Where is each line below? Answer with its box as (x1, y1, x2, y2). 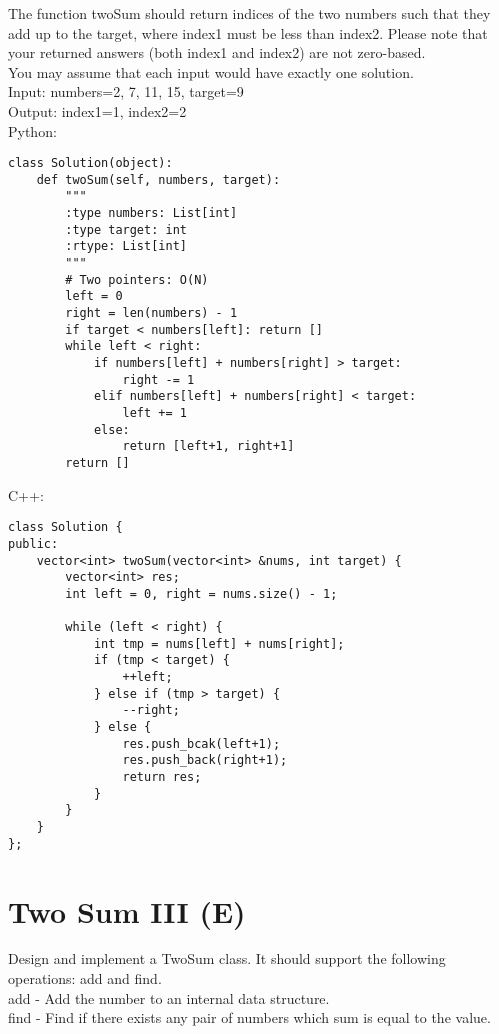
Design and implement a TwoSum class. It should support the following (8, 948, 446, 969)
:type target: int (65, 222, 187, 237)
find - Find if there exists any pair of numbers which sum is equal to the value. (8, 1007, 491, 1028)
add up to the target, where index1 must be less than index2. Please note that (8, 22, 488, 43)
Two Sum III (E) (8, 890, 246, 931)
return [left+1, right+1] (122, 439, 295, 454)
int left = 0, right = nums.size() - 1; (65, 586, 338, 601)
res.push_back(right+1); (122, 753, 288, 768)
